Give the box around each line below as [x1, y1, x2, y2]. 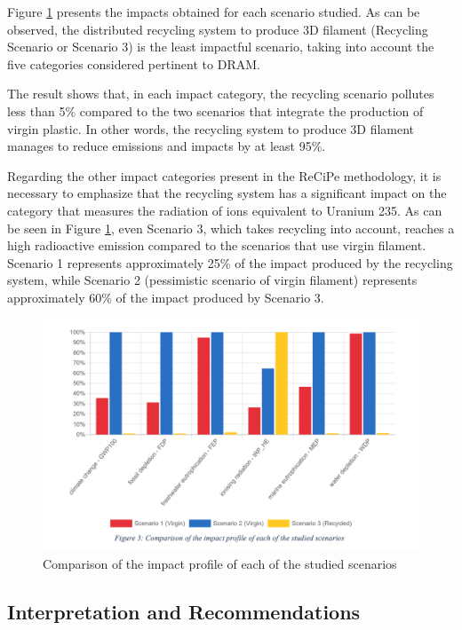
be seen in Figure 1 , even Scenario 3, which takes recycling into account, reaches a [7, 218, 455, 237]
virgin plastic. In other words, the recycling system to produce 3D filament [7, 119, 415, 138]
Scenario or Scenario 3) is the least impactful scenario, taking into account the [7, 37, 434, 56]
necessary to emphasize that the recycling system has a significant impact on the [7, 184, 447, 202]
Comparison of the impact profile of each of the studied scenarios [43, 554, 397, 572]
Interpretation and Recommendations [7, 597, 361, 625]
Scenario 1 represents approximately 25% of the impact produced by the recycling [7, 253, 453, 272]
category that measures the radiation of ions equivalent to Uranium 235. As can [7, 201, 442, 219]
